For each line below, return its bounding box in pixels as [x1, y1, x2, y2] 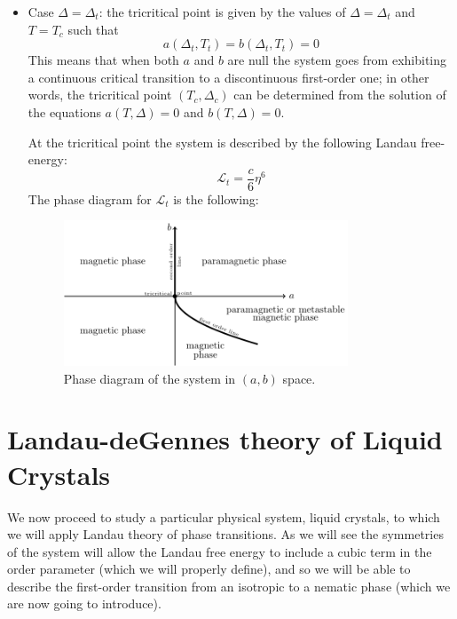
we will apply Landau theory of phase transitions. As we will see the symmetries [7, 525, 444, 544]
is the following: [173, 189, 259, 208]
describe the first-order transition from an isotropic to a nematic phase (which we [7, 576, 451, 595]
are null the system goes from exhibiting [227, 51, 447, 69]
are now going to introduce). [7, 594, 162, 613]
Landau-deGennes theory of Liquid [7, 421, 443, 457]
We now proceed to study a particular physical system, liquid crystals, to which [7, 507, 440, 526]
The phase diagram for [28, 189, 152, 208]
